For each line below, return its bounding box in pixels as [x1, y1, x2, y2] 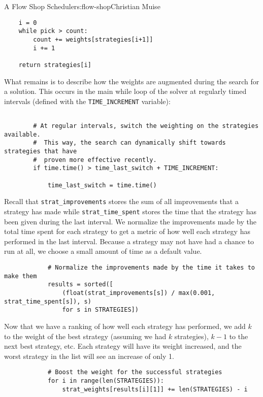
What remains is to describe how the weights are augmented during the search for [4, 76, 259, 86]
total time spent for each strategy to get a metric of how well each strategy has [4, 226, 250, 237]
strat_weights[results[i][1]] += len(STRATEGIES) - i [62, 385, 248, 393]
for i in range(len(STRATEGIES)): [47, 377, 164, 384]
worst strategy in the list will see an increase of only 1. [4, 350, 174, 361]
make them [4, 272, 37, 280]
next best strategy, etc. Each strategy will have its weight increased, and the [4, 341, 242, 351]
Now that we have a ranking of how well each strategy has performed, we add [4, 320, 246, 331]
